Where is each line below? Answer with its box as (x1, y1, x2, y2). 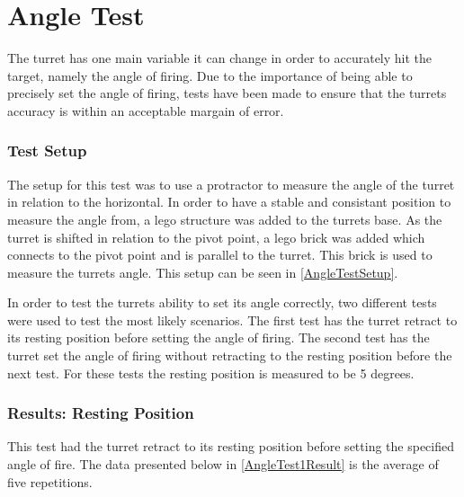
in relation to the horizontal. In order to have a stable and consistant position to (7, 192, 451, 211)
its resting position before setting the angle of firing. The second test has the (7, 328, 430, 347)
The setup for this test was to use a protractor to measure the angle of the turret (7, 174, 455, 193)
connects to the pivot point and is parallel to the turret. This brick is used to (7, 245, 433, 264)
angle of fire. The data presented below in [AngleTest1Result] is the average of (7, 455, 439, 474)
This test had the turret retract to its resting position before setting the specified (7, 437, 454, 456)
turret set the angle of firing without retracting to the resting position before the (7, 346, 452, 365)
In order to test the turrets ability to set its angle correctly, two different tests (7, 293, 437, 312)
